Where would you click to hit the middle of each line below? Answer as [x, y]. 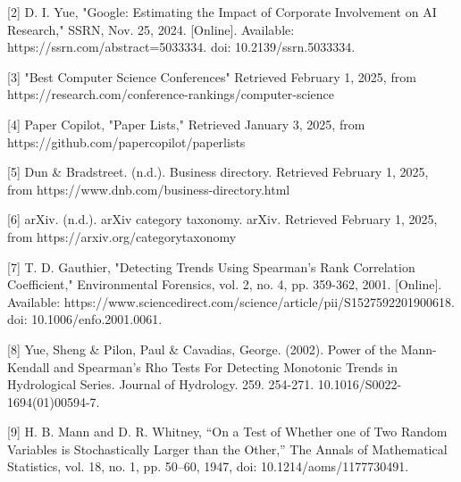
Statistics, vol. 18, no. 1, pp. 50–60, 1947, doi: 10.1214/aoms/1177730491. [208, 466]
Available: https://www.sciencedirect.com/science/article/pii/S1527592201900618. [231, 301]
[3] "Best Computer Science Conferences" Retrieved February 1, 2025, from [212, 76]
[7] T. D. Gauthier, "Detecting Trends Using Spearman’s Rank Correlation [211, 266]
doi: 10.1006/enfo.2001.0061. [85, 319]
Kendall [29, 366]
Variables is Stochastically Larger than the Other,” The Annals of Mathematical [227, 449]
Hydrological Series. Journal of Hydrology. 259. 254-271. [161, 384]
